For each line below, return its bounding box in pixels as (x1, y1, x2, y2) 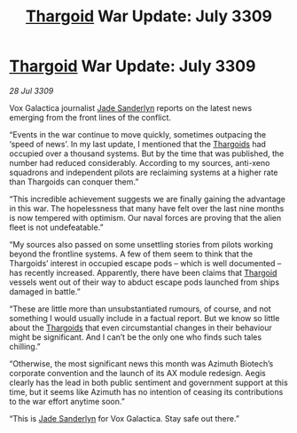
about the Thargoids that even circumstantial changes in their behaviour (9, 322, 273, 333)
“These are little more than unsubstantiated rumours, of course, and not (9, 303, 272, 314)
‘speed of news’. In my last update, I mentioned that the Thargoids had (9, 138, 266, 149)
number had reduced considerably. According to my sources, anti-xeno (9, 157, 270, 168)
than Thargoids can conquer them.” (9, 176, 139, 187)
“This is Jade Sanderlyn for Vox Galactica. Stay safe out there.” (9, 413, 239, 423)
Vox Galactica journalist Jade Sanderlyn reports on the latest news (9, 102, 253, 113)
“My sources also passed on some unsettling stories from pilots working (9, 239, 273, 249)
